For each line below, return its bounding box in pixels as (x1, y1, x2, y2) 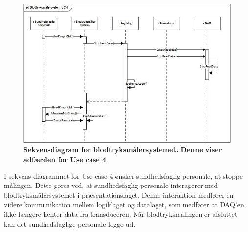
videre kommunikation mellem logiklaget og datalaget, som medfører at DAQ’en (4, 199, 244, 209)
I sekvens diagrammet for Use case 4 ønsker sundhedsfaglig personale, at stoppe (4, 170, 243, 181)
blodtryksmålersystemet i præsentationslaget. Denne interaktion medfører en (4, 189, 234, 200)
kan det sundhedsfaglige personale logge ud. (4, 218, 135, 229)
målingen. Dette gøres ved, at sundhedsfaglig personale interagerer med (4, 180, 218, 190)
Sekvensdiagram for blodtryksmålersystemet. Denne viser (23, 144, 222, 155)
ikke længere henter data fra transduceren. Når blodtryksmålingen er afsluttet (4, 209, 238, 219)
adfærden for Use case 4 (23, 154, 107, 164)
